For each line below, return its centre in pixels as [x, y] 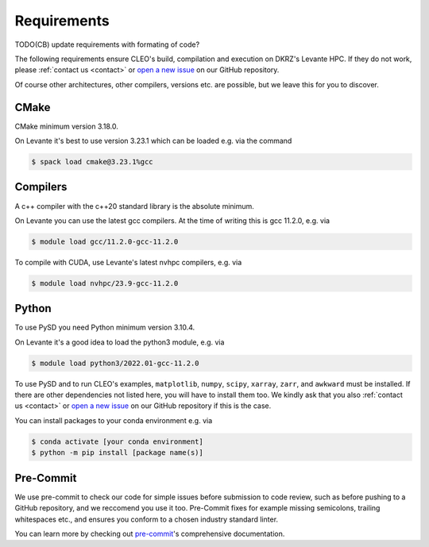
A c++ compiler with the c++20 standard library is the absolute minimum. [134, 206]
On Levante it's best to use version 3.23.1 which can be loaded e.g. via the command [153, 141]
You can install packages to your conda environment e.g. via [114, 420]
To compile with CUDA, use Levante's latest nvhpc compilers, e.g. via [128, 262]
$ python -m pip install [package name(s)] [118, 453]
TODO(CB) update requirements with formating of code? [107, 44]
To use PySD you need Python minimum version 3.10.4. [105, 327]
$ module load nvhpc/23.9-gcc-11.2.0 [105, 283]
